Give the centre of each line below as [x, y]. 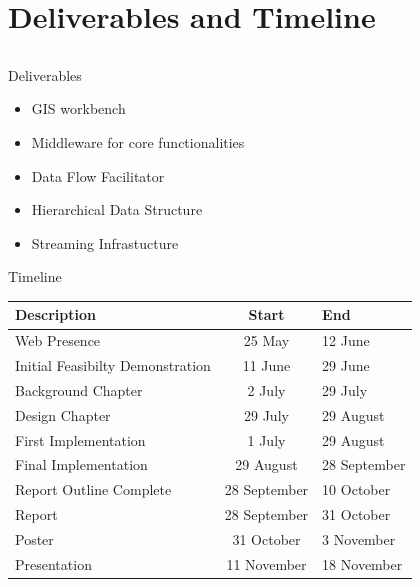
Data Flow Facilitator [98, 175]
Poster [34, 539]
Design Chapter [63, 414]
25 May [266, 340]
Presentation [53, 563]
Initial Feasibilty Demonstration [113, 365]
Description [56, 314]
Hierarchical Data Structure [117, 209]
